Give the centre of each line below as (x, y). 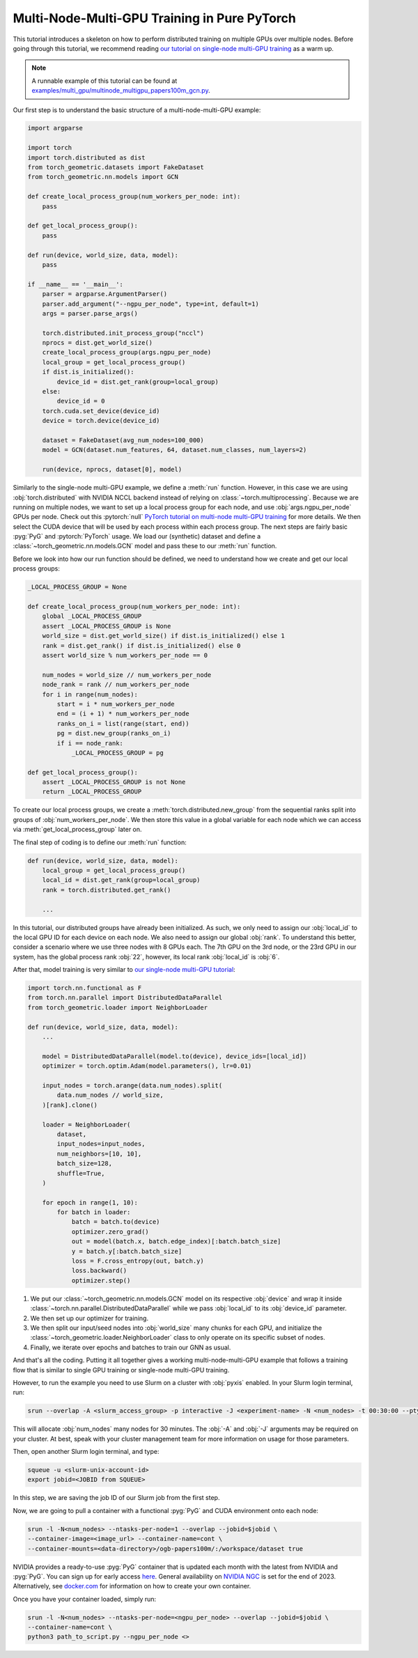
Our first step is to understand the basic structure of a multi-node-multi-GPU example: (137, 110)
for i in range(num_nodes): (90, 694)
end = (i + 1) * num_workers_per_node (123, 714)
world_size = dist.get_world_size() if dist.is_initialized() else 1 (163, 636)
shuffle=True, (81, 1173)
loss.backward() (99, 1271)
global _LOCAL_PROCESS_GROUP (92, 616)
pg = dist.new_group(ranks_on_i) (114, 734)
